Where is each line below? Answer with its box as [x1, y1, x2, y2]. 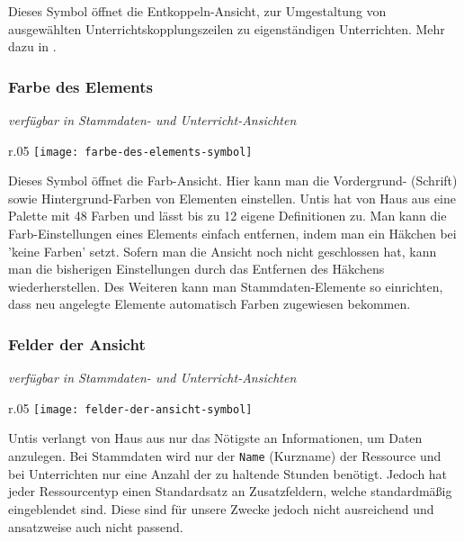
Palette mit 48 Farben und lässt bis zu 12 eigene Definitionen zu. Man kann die [8, 206, 447, 225]
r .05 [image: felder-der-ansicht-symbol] [8, 398, 253, 417]
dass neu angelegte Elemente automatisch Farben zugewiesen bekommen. [8, 294, 411, 313]
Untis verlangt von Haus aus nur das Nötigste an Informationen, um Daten [8, 429, 423, 447]
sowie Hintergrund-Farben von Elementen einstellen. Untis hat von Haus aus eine [8, 188, 456, 207]
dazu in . [8, 37, 57, 56]
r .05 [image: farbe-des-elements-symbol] [8, 140, 253, 159]
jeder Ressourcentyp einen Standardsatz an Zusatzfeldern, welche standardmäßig [8, 482, 452, 501]
